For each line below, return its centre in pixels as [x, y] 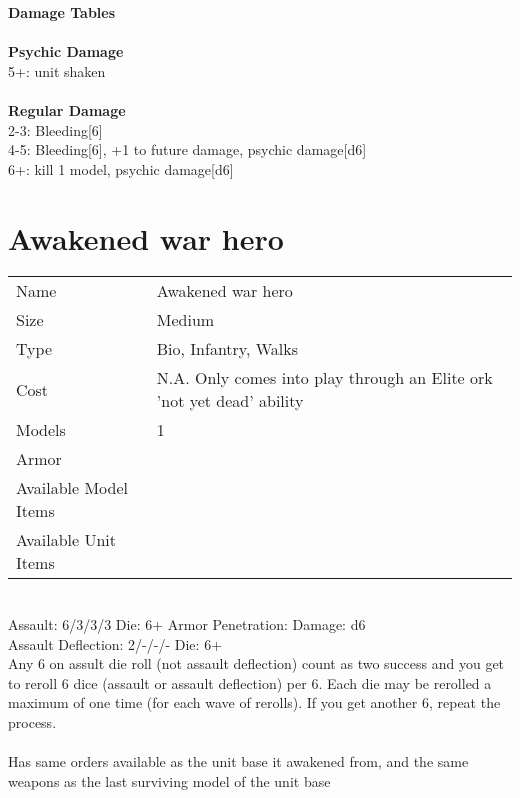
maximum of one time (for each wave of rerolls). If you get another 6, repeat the [254, 702]
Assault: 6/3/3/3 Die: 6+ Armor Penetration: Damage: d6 [187, 624]
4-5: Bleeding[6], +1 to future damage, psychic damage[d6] [187, 149]
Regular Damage [67, 109]
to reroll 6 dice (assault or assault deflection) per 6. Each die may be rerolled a [250, 682]
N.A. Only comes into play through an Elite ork [324, 378]
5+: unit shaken [57, 70]
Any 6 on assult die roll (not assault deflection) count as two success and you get [256, 663]
